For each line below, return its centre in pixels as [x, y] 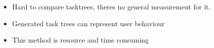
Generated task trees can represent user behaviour [88, 23]
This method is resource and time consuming [80, 40]
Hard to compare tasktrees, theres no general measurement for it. [111, 6]
